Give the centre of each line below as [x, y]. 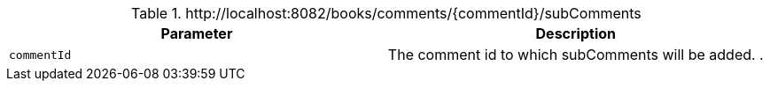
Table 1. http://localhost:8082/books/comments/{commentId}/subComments [386, 13]
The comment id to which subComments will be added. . [576, 55]
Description [576, 33]
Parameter [197, 33]
